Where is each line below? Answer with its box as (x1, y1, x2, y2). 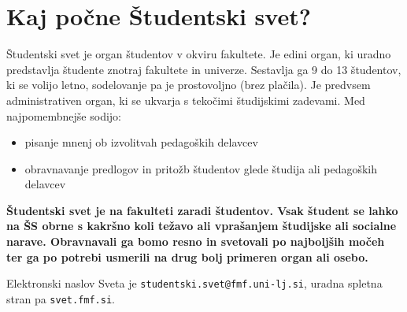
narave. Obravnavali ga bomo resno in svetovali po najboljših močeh (6, 233, 385, 250)
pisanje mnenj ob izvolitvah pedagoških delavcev (24, 134, 258, 150)
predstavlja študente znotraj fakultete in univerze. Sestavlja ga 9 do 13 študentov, (6, 61, 401, 77)
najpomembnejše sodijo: (6, 107, 122, 124)
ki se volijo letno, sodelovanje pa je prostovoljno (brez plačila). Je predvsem (6, 76, 371, 93)
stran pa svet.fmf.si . (6, 290, 115, 306)
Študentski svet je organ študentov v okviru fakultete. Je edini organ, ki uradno (6, 46, 391, 62)
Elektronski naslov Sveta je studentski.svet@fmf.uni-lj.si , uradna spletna (6, 275, 383, 292)
